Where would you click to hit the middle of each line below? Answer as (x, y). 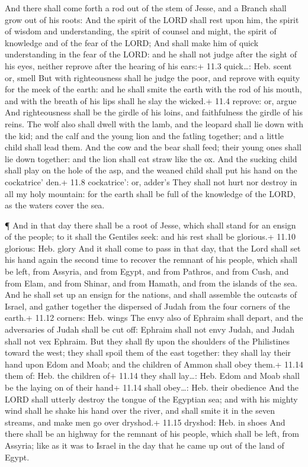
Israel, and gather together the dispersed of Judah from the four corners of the (147, 306)
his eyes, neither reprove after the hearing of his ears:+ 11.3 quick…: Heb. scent (148, 65)
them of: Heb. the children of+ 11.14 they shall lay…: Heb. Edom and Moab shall (152, 376)
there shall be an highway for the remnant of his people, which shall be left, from (152, 434)
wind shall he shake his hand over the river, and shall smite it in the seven (140, 410)
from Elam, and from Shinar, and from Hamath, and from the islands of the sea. (151, 283)
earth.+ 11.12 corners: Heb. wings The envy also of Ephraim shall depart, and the (154, 318)
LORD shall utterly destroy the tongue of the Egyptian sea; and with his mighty (151, 399)
